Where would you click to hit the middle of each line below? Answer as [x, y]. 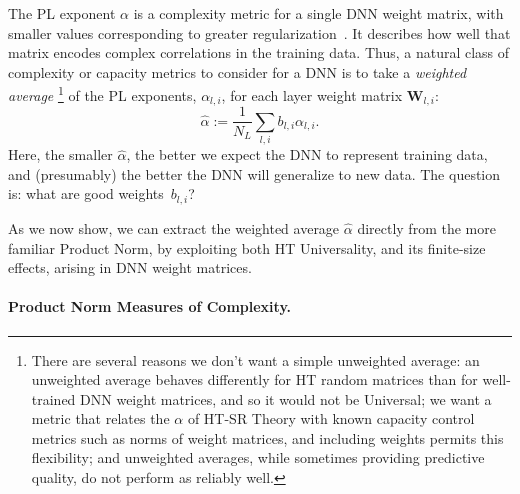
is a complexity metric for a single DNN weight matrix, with [318, 13]
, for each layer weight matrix [312, 95]
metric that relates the [100, 418]
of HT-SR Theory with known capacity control [331, 418]
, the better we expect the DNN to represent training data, [307, 154]
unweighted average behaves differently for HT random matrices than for [254, 379]
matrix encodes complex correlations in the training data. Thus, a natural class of [259, 52]
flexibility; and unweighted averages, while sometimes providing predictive [258, 457]
